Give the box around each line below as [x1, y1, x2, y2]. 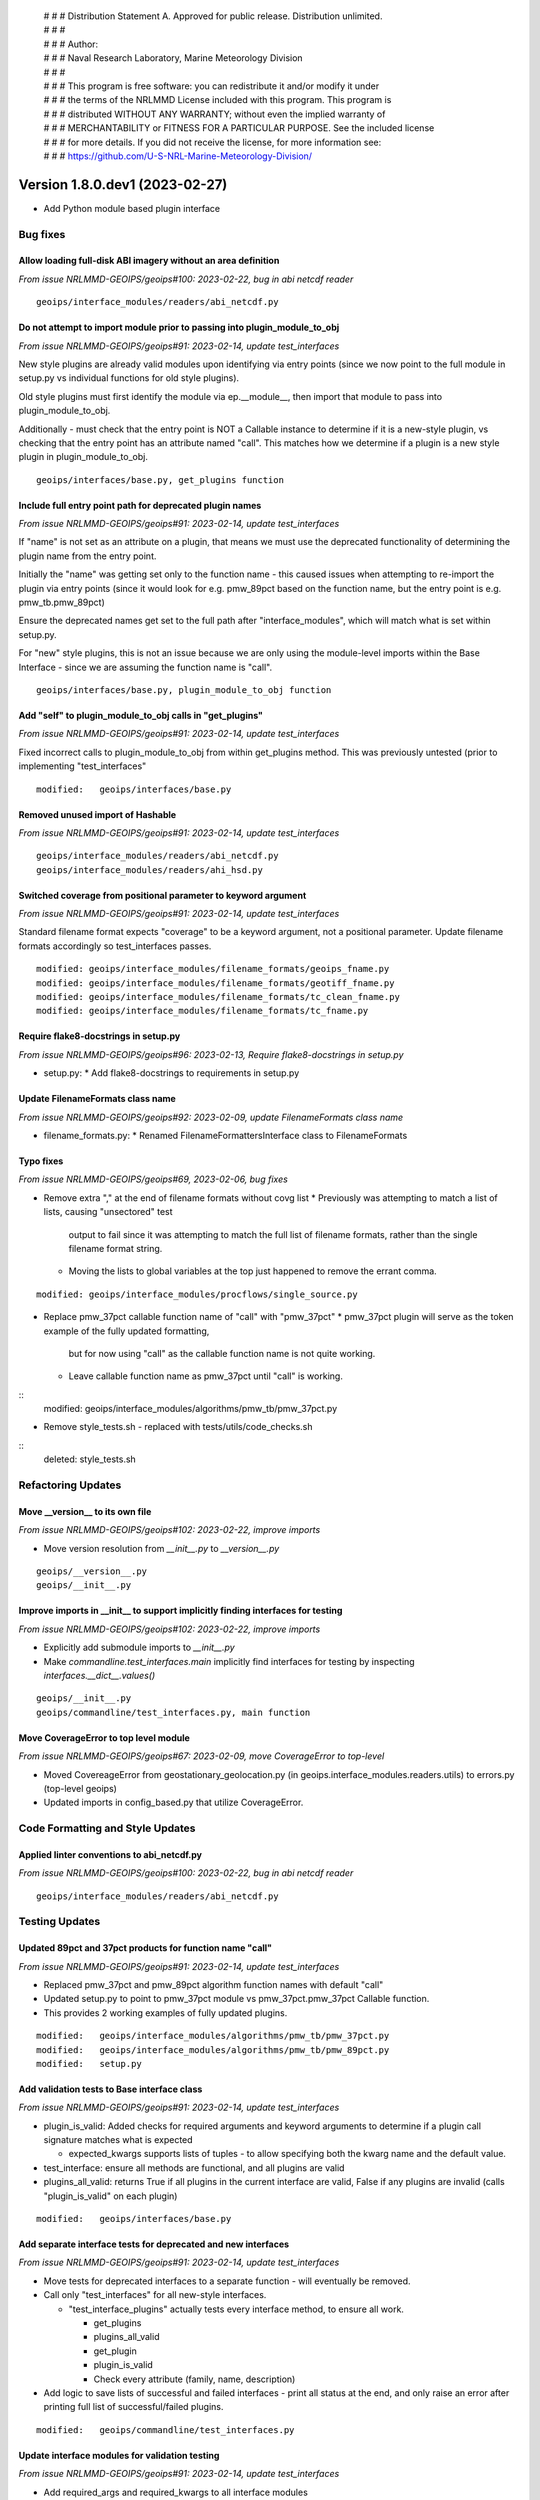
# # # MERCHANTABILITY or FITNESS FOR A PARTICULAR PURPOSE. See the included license [43, 122, 435, 134]
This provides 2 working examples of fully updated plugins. [43, 2006, 288, 2019]
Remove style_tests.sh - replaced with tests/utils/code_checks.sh [43, 1421, 314, 1433]
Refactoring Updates [18, 1478, 122, 1492]
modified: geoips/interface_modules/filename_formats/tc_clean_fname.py [36, 991, 400, 1003]
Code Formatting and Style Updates [18, 1821, 196, 1835]
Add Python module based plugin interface [43, 202, 221, 214]
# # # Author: [43, 38, 99, 50]
